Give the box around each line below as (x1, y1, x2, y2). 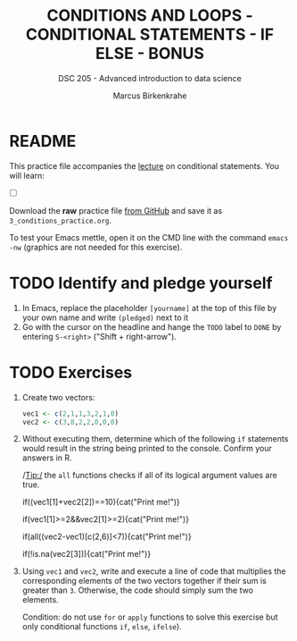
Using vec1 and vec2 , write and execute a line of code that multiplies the (21, 566, 286, 577)
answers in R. (21, 452, 72, 463)
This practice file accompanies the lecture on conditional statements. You (9, 160, 279, 171)
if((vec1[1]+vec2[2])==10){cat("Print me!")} (21, 497, 180, 508)
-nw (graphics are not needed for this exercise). (9, 241, 183, 252)
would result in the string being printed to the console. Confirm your (21, 443, 272, 454)
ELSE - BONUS (95, 44, 205, 63)
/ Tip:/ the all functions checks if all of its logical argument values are (21, 470, 278, 481)
